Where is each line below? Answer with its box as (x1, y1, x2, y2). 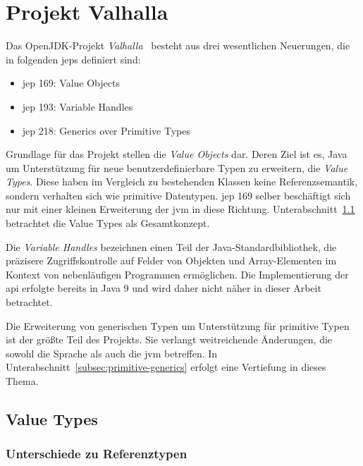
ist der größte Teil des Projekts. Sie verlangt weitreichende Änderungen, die (6, 332, 333, 347)
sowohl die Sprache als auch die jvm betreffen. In (6, 345, 218, 360)
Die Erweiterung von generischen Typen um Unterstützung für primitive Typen (6, 318, 350, 333)
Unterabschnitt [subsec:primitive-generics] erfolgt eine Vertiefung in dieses (6, 360, 326, 374)
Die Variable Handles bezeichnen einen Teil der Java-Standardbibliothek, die (6, 239, 337, 254)
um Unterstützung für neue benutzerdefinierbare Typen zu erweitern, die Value (6, 160, 348, 175)
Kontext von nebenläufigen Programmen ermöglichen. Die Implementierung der (6, 266, 349, 281)
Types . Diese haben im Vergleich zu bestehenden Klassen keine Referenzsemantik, (6, 174, 358, 189)
